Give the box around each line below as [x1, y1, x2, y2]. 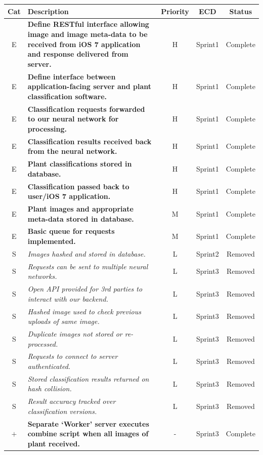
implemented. [27, 235, 76, 246]
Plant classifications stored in [27, 158, 132, 169]
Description [27, 6, 69, 16]
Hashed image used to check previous [27, 306, 141, 316]
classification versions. [27, 405, 97, 416]
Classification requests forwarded [27, 103, 145, 114]
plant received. [27, 438, 80, 448]
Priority [161, 6, 189, 16]
